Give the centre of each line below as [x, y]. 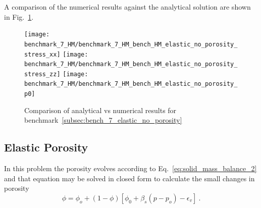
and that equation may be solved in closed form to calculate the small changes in [129, 178]
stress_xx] [42, 54]
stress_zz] [42, 74]
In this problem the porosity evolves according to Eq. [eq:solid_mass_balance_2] [130, 168]
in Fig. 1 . [19, 16]
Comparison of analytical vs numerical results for [100, 110]
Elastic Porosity [46, 147]
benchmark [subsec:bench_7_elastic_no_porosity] [103, 120]
